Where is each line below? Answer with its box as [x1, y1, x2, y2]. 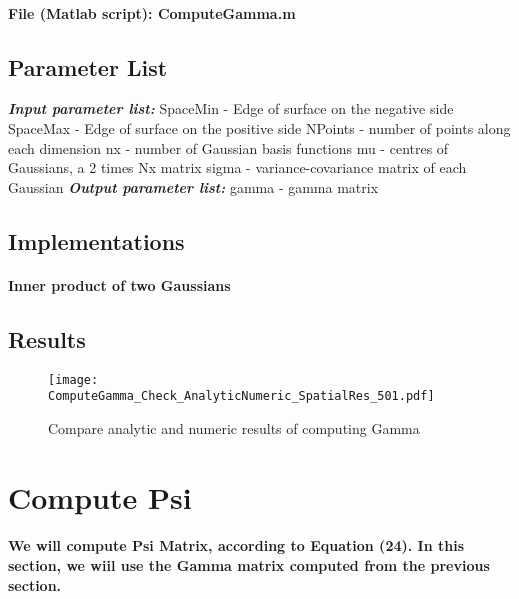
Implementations [8, 225, 185, 256]
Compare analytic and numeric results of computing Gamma [48, 417, 420, 438]
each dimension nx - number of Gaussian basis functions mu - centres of [8, 137, 449, 158]
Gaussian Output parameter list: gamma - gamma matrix [8, 176, 379, 197]
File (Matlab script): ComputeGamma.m [8, 2, 296, 23]
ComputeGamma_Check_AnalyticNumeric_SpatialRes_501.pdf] [48, 389, 435, 404]
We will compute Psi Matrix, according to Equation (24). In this [8, 535, 465, 556]
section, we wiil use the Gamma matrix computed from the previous [8, 555, 490, 575]
